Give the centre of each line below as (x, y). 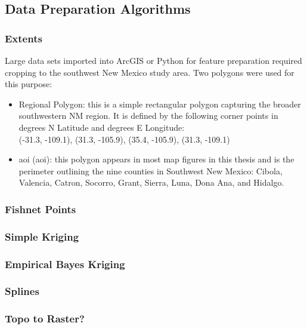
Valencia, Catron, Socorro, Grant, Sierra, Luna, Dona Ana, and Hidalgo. (151, 182)
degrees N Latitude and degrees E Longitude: (102, 127)
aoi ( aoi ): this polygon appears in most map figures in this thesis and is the (156, 159)
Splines (22, 291)
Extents (24, 38)
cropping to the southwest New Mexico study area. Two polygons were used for (150, 72)
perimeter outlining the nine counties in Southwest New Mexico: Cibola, (151, 170)
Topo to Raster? (45, 319)
